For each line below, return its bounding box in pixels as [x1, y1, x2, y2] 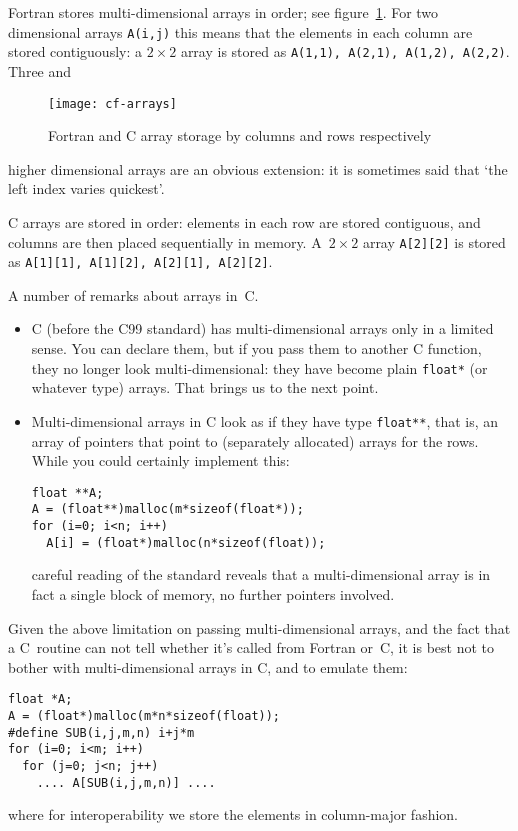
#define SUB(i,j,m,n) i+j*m [8, 725, 195, 740]
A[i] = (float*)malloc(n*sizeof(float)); [46, 535, 326, 550]
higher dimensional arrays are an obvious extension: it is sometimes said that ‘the [8, 158, 508, 179]
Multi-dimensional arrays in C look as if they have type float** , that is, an [31, 410, 499, 431]
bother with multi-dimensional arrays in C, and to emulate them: [8, 656, 408, 677]
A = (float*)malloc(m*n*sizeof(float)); [8, 708, 281, 723]
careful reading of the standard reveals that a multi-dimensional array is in [31, 564, 491, 585]
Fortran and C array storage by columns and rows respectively [48, 125, 432, 146]
